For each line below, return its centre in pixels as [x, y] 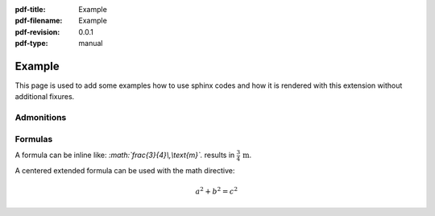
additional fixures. [45, 97]
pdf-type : [31, 44]
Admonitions [41, 118]
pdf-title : [30, 9]
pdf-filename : [39, 21]
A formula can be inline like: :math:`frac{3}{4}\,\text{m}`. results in [125, 155]
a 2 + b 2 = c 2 [216, 191]
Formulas [34, 139]
